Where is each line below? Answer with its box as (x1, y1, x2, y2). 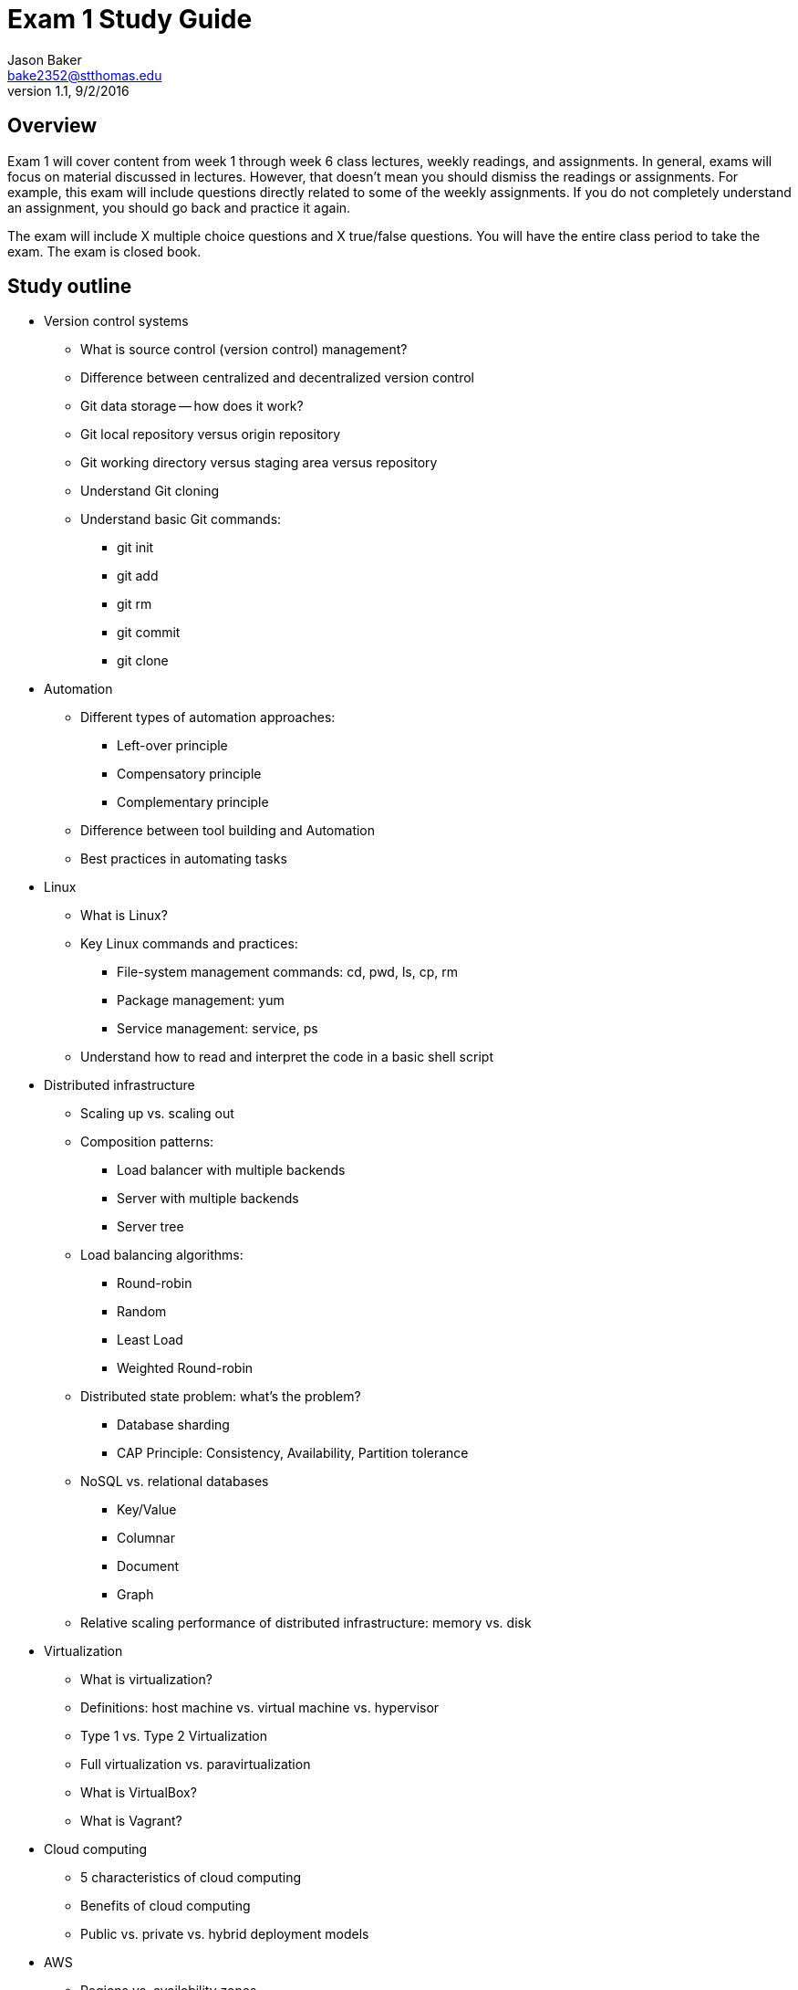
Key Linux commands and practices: (80, 936, 298, 952)
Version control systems (44, 313, 189, 330)
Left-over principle (117, 738, 228, 754)
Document (117, 1558, 180, 1575)
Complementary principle (117, 794, 269, 811)
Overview (7, 114, 98, 138)
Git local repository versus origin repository (80, 426, 341, 443)
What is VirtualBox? (80, 1785, 197, 1801)
